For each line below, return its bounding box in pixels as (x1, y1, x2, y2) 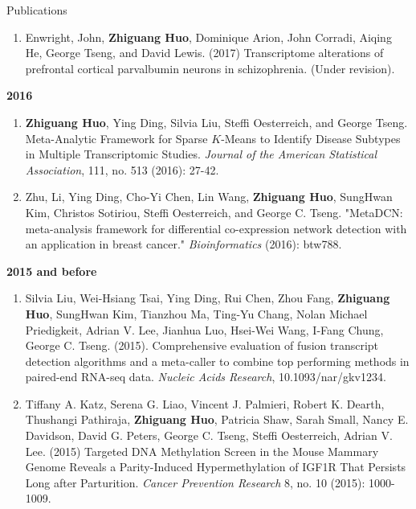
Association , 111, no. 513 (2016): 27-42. (25, 161, 219, 178)
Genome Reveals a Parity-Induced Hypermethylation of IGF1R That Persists (25, 458, 406, 475)
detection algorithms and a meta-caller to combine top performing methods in (25, 352, 410, 369)
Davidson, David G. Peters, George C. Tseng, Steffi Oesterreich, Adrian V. (25, 427, 393, 444)
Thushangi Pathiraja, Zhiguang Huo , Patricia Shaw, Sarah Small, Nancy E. (25, 411, 409, 428)
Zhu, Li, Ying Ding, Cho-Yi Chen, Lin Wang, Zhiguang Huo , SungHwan (25, 188, 393, 205)
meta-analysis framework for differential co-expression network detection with (25, 220, 407, 236)
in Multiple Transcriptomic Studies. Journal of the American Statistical (25, 146, 377, 162)
